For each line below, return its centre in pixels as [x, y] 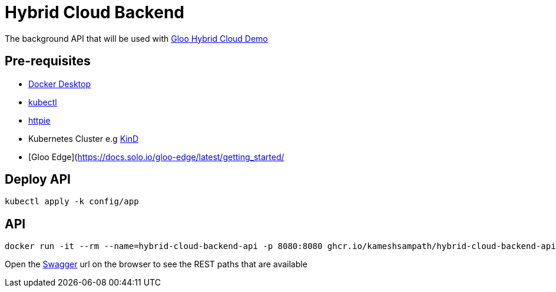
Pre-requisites [48, 61]
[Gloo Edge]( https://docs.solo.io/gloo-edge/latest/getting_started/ [156, 157]
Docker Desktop [59, 84]
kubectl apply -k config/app [72, 202]
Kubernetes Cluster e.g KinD [84, 138]
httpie [39, 120]
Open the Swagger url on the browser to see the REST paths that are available [156, 264]
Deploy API [38, 180]
